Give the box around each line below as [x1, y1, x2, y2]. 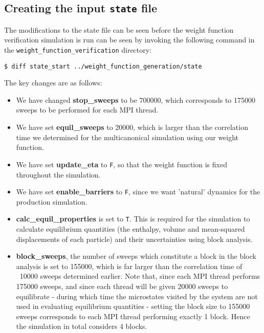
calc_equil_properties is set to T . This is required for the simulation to [16, 213, 250, 224]
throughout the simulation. [16, 169, 101, 180]
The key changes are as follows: [4, 77, 102, 88]
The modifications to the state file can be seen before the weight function [4, 24, 234, 35]
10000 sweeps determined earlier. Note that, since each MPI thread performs [19, 271, 260, 281]
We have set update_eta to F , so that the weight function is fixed [16, 159, 227, 169]
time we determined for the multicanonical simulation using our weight [16, 131, 239, 142]
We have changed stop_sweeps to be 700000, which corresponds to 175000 [16, 94, 256, 105]
